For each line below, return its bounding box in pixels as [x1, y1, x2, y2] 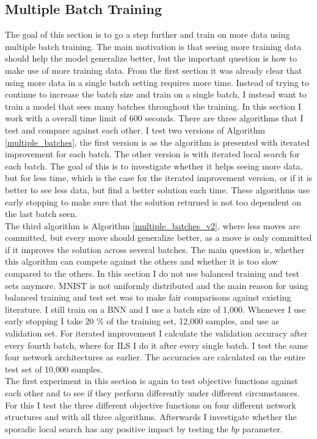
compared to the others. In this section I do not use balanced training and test [5, 267, 299, 280]
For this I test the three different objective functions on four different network [5, 398, 296, 411]
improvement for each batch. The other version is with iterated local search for [5, 148, 300, 160]
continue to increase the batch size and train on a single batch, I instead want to [5, 88, 307, 101]
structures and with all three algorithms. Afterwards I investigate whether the [5, 410, 297, 423]
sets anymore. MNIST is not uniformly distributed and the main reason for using [5, 279, 308, 291]
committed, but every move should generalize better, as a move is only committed [5, 231, 312, 244]
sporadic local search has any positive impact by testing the [5, 422, 229, 435]
